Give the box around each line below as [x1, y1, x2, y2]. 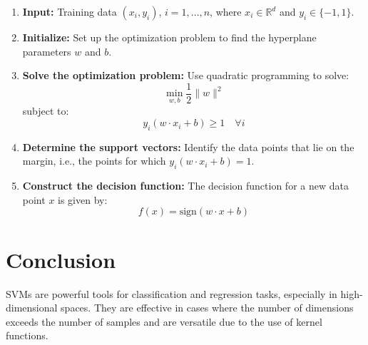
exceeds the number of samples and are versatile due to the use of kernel [6, 314, 322, 329]
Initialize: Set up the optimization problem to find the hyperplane [22, 30, 317, 44]
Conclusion [6, 244, 116, 274]
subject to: [22, 103, 69, 118]
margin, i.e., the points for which [22, 153, 166, 168]
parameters [22, 43, 71, 58]
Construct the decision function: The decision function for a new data [22, 178, 349, 193]
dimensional [6, 300, 58, 315]
